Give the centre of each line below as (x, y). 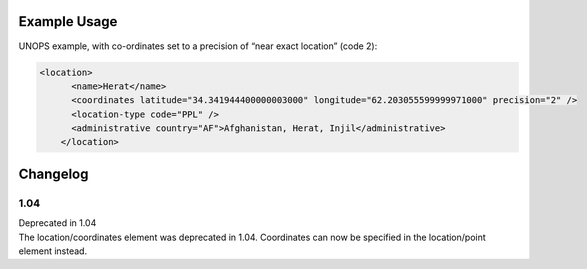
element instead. (53, 251)
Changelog (53, 173)
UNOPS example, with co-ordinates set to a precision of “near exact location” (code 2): (198, 46)
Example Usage (68, 21)
